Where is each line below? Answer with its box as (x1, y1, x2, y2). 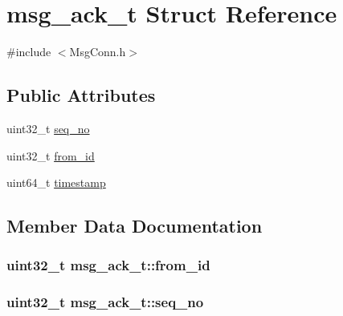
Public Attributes (6, 83, 156, 107)
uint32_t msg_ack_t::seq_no (6, 292, 204, 312)
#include (6, 43, 51, 60)
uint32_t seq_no (6, 120, 90, 136)
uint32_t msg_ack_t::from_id (6, 255, 210, 275)
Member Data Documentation (6, 213, 263, 238)
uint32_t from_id (6, 147, 95, 164)
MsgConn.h (69, 43, 126, 60)
